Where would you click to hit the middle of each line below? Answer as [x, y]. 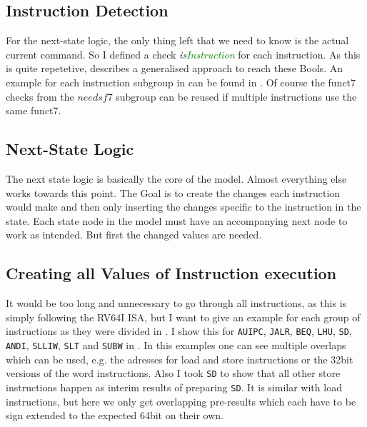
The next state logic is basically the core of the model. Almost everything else [176, 178]
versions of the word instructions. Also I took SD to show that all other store [173, 373]
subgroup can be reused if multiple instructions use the [236, 96]
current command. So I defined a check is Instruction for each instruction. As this [183, 54]
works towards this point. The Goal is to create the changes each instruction [173, 192]
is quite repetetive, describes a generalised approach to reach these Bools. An [175, 68]
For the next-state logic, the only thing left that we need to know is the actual [177, 40]
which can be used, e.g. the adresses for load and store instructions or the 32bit [180, 359]
